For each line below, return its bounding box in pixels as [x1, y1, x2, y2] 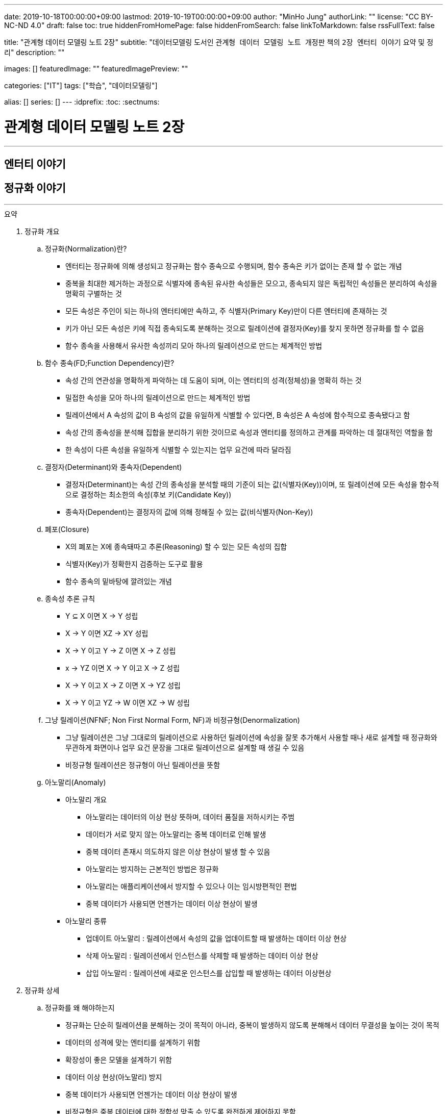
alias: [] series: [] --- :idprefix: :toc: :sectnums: [4, 97, 160, 106]
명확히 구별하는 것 [65, 289, 122, 298]
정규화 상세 [24, 985, 60, 995]
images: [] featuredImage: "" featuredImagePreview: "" [4, 64, 188, 73]
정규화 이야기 [4, 182, 66, 195]
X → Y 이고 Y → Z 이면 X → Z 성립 [65, 646, 176, 655]
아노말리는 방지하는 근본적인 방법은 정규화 [86, 864, 219, 873]
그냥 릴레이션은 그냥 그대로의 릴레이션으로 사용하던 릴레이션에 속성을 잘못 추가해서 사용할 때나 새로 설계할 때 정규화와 [65, 732, 437, 742]
